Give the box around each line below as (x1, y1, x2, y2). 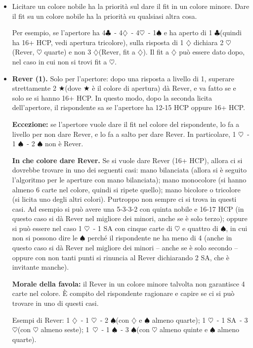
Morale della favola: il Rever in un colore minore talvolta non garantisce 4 (12, 278, 245, 289)
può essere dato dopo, (179, 47, 245, 57)
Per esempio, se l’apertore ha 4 (12, 27, 106, 38)
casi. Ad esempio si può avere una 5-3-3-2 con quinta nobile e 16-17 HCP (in (12, 203, 244, 214)
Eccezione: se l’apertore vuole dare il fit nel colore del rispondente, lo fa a (12, 118, 240, 129)
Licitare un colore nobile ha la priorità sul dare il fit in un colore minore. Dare (12, 1, 250, 11)
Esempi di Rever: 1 (12, 314, 70, 325)
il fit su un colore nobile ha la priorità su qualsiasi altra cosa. (12, 10, 197, 21)
